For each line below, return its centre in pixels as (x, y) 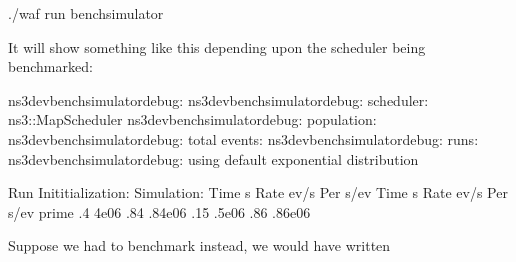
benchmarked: (50, 66)
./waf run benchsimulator (86, 13)
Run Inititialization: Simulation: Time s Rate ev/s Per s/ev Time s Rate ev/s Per (258, 192)
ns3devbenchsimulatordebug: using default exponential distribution (213, 158)
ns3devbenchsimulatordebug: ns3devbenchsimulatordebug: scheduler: (218, 99)
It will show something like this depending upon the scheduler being (217, 46)
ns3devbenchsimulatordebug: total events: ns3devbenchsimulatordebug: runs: (243, 138)
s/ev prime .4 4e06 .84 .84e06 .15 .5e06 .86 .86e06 (159, 211)
